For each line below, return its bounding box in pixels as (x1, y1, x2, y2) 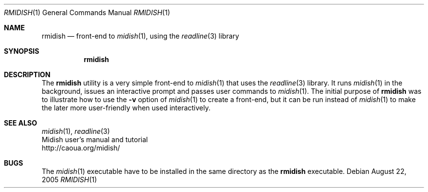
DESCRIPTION (4, 70, 51, 79)
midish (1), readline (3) (42, 127, 110, 135)
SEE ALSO (4, 119, 37, 127)
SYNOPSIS (4, 47, 40, 55)
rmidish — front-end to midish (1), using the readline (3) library (42, 32, 239, 40)
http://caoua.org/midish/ (42, 144, 120, 152)
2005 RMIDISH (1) (42, 175, 97, 184)
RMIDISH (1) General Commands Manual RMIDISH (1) (4, 8, 171, 17)
